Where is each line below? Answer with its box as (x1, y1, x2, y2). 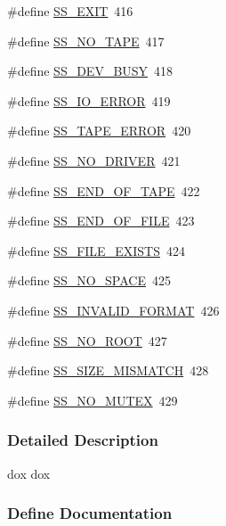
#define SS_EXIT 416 (7, 2, 133, 20)
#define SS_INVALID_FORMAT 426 (7, 300, 220, 319)
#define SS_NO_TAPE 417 (7, 31, 165, 50)
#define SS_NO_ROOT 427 (7, 331, 167, 349)
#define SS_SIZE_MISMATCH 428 (7, 361, 209, 380)
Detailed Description (7, 429, 158, 451)
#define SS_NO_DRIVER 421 (7, 151, 181, 169)
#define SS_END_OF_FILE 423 (7, 211, 195, 230)
